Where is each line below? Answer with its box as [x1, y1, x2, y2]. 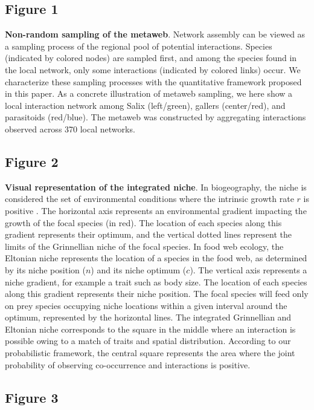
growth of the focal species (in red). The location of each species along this [5, 216, 282, 229]
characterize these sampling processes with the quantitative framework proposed [5, 75, 302, 88]
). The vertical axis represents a [190, 263, 307, 276]
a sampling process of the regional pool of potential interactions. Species [5, 39, 272, 52]
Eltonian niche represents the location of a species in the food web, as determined [5, 252, 307, 264]
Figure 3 [5, 388, 59, 406]
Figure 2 [5, 152, 59, 171]
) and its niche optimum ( [91, 263, 187, 276]
